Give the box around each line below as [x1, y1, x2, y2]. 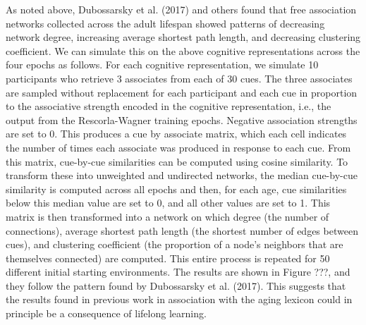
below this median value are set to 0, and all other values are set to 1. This [6, 195, 331, 210]
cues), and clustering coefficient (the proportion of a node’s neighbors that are [6, 237, 343, 252]
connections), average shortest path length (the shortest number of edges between [6, 223, 358, 238]
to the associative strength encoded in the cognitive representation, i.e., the [6, 99, 331, 114]
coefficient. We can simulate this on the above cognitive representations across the [6, 43, 360, 58]
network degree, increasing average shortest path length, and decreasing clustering [6, 30, 361, 44]
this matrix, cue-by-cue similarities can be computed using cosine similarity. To [6, 154, 348, 168]
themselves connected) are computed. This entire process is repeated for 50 [6, 250, 330, 265]
